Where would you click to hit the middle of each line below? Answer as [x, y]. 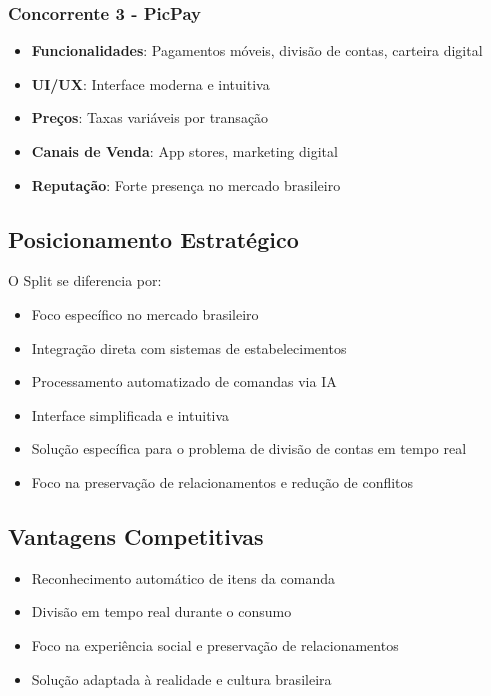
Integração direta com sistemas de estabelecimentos [189, 347]
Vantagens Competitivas [136, 535]
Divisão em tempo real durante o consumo [161, 611]
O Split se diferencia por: [85, 280]
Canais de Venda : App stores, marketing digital [184, 151]
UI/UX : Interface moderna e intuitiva [150, 83]
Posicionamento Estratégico [153, 238]
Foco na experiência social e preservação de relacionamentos [215, 644]
